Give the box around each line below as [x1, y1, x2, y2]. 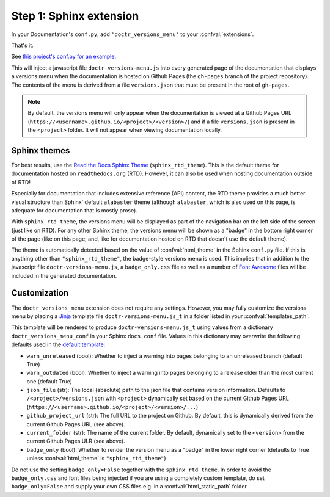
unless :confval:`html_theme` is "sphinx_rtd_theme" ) [26, 455, 166, 462]
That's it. [11, 42, 34, 49]
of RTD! [11, 178, 31, 186]
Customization [11, 288, 69, 299]
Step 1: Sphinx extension [11, 9, 139, 23]
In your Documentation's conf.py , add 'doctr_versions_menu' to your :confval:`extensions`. [11, 31, 254, 38]
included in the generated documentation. [11, 272, 117, 279]
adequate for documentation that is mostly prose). [11, 206, 137, 214]
